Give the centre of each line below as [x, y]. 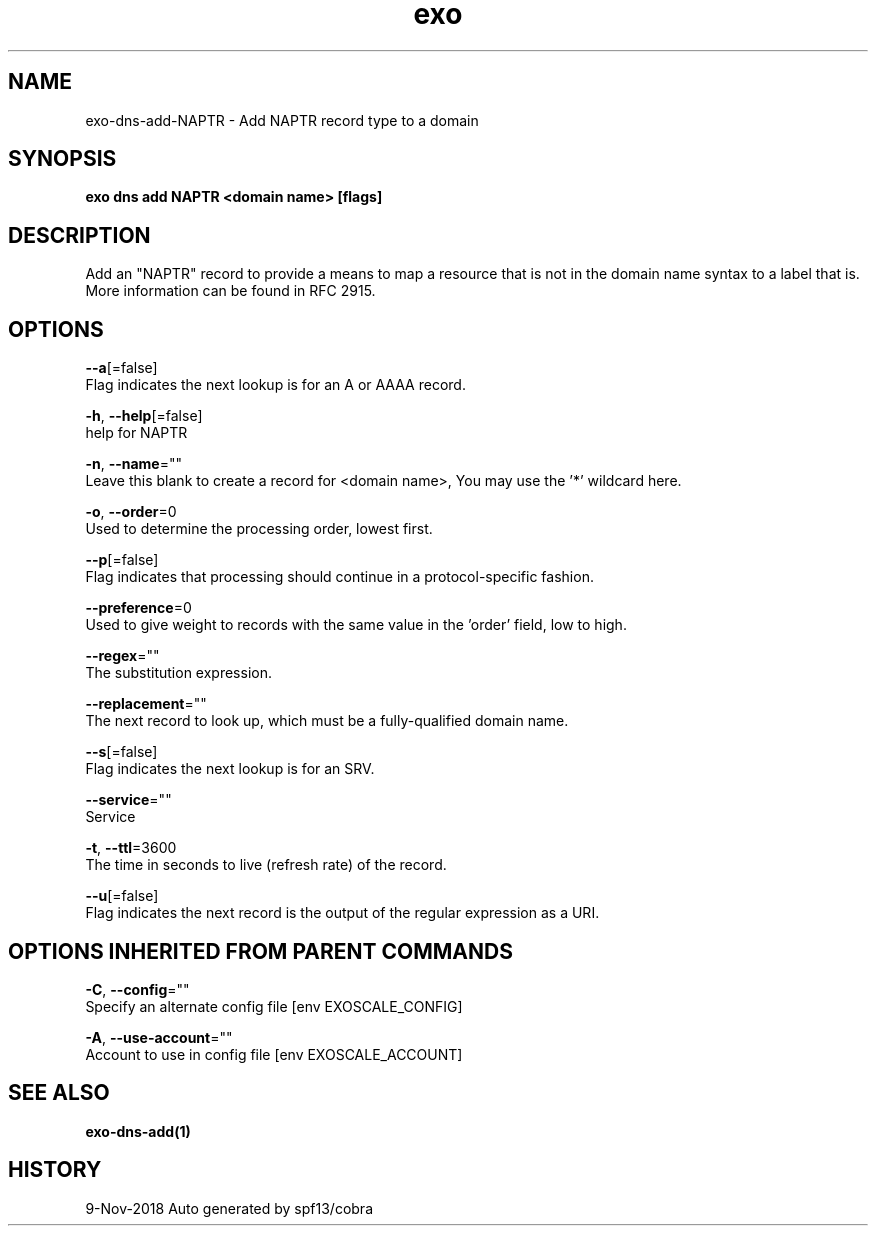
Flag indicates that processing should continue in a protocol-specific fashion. [339, 577]
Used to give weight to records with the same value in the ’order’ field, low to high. [356, 625]
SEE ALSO [59, 1093]
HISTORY [55, 1170]
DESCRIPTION [79, 235]
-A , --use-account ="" [159, 1037]
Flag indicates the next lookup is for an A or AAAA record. [275, 385]
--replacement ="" [146, 704]
